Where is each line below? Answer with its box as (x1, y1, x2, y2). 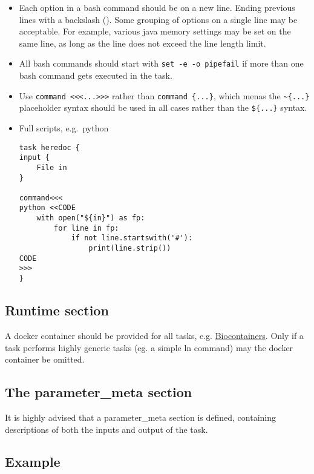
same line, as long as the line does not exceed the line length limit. (19, 36, 266, 49)
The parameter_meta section (5, 383, 192, 401)
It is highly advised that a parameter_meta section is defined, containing (5, 410, 276, 423)
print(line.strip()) (88, 244, 171, 253)
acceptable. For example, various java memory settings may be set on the (19, 25, 291, 38)
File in (36, 163, 67, 172)
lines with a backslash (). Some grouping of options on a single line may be (19, 13, 298, 25)
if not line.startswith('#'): (71, 234, 193, 243)
